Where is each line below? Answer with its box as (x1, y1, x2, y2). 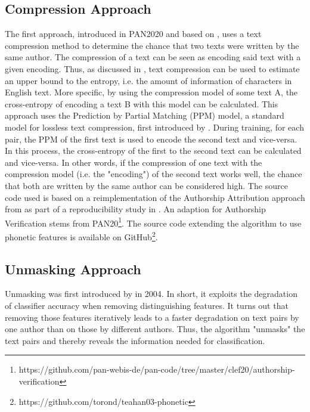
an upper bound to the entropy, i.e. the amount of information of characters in (5, 74, 292, 86)
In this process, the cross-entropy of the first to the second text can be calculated (5, 144, 302, 157)
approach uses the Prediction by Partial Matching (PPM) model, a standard (5, 109, 284, 122)
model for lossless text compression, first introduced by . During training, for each (5, 120, 304, 133)
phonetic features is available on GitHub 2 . (5, 228, 158, 243)
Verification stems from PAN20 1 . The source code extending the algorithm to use (5, 215, 302, 229)
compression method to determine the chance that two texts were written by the (5, 39, 299, 51)
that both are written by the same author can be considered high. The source (5, 179, 288, 191)
